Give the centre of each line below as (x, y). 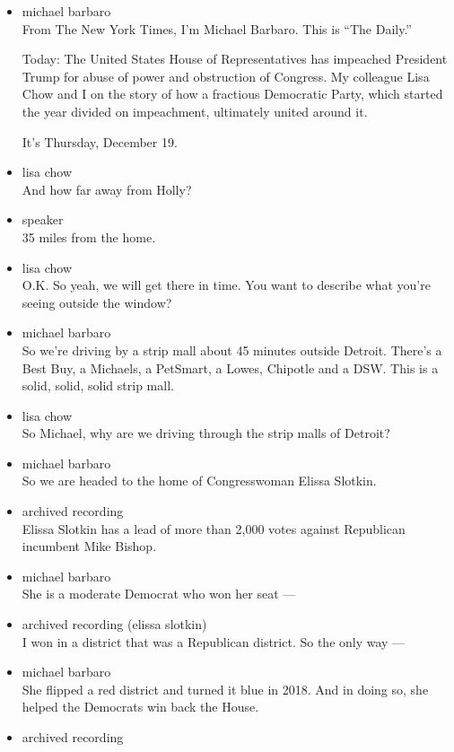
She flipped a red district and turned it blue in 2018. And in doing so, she (225, 689)
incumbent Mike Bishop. (89, 546)
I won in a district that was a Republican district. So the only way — (214, 641)
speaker (43, 219)
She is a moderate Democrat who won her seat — (159, 594)
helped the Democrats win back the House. (140, 707)
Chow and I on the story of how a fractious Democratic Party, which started (232, 94)
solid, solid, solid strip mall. (98, 385)
